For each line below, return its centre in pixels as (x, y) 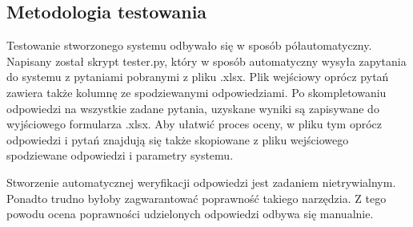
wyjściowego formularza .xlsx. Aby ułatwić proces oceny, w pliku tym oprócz (194, 124)
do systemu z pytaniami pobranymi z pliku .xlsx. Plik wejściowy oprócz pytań (198, 77)
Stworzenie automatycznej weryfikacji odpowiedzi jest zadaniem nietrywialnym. (201, 182)
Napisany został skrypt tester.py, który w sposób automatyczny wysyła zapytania (206, 61)
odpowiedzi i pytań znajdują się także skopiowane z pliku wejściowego (178, 139)
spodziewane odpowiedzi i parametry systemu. (120, 155)
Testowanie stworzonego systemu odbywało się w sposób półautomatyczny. (189, 45)
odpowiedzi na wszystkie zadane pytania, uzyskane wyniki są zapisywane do (193, 108)
